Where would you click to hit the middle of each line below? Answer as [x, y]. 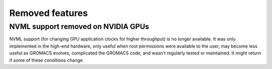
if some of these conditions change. [47, 60]
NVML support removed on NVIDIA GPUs [79, 26]
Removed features [49, 13]
